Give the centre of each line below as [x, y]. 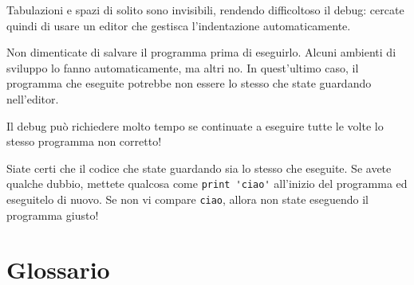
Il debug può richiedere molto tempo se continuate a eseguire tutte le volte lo [195, 125]
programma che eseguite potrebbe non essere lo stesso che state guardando [189, 83]
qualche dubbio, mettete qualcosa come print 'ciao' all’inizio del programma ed [207, 183]
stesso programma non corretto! [84, 141]
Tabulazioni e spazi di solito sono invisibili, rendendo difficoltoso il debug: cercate [205, 10]
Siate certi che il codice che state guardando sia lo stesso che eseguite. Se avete [199, 168]
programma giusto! [53, 215]
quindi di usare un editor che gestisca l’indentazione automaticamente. [179, 25]
